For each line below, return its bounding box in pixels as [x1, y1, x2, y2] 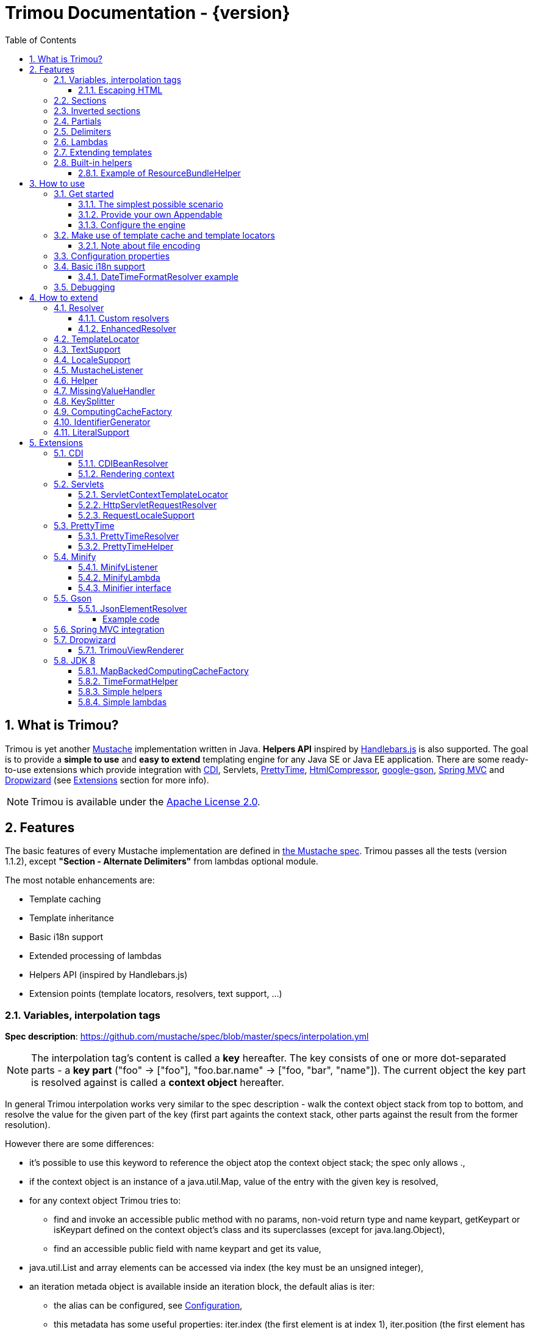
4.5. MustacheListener [54, 364, 143, 375]
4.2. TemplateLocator [54, 333, 140, 344]
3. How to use [29, 178, 85, 189]
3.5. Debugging [54, 281, 115, 292]
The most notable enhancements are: [5, 875, 155, 886]
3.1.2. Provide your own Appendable [78, 209, 223, 220]
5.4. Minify [54, 551, 96, 562]
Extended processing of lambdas [29, 951, 162, 962]
